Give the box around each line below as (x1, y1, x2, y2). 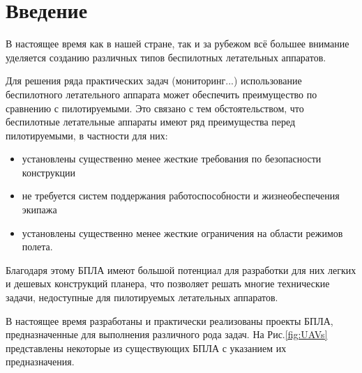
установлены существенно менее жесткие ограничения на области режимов (22, 225, 343, 240)
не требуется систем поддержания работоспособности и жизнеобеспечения (22, 188, 340, 203)
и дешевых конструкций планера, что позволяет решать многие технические (6, 276, 330, 291)
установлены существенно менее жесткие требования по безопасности (22, 151, 322, 166)
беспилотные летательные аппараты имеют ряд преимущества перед (6, 114, 296, 129)
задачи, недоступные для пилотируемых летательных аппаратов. (6, 290, 278, 305)
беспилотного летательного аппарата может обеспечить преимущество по (6, 86, 317, 101)
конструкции (22, 165, 75, 179)
